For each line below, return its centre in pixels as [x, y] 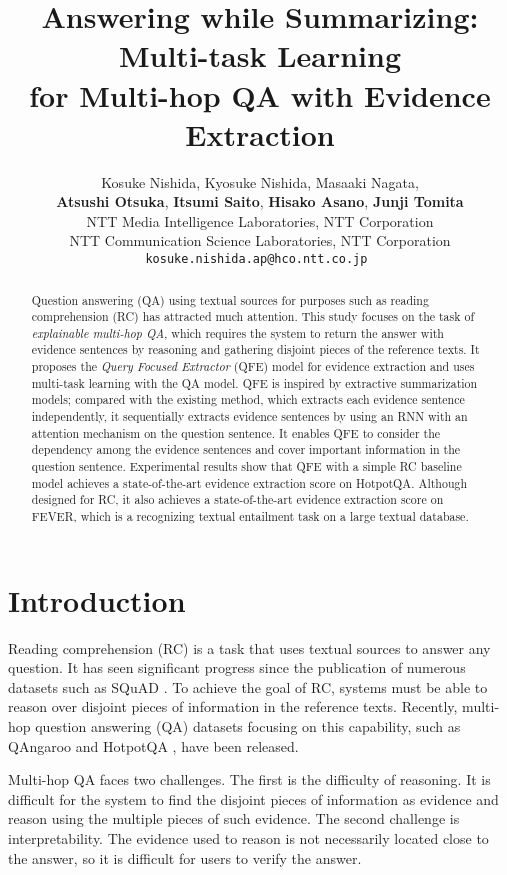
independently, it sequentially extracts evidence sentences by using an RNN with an [249, 416]
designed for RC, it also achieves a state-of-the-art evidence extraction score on [237, 499]
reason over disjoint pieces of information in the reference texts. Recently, [233, 706]
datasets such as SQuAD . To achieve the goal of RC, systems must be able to [248, 686]
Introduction [97, 599]
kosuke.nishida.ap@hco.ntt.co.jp [256, 259]
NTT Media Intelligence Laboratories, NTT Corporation [260, 220]
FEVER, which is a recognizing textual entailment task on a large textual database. [250, 516]
